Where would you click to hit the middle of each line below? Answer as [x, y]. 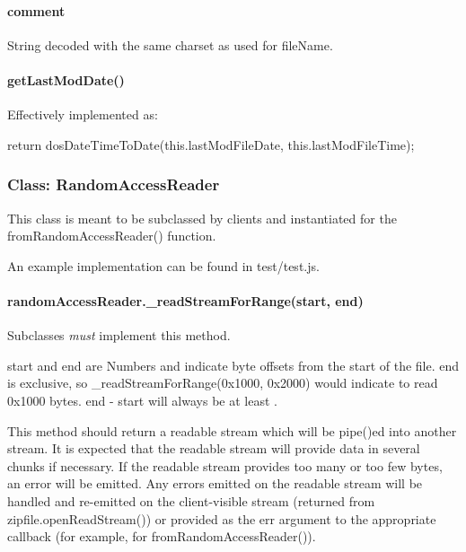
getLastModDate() [66, 79]
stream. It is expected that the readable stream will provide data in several [214, 448]
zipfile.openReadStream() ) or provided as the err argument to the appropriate [222, 518]
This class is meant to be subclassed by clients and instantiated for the [202, 218]
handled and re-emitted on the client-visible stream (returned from [191, 500]
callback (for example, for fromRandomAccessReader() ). [162, 536]
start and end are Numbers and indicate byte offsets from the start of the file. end [233, 365]
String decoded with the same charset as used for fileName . [170, 44]
